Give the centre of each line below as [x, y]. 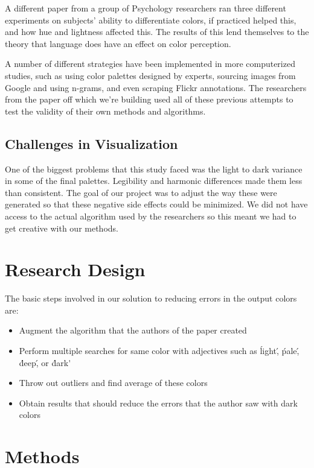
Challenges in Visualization [91, 143]
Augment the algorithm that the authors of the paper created [133, 330]
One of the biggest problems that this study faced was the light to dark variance [154, 169]
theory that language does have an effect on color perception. [118, 43]
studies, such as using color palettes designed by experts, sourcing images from [150, 75]
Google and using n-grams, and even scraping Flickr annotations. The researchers [156, 87]
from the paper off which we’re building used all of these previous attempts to [149, 99]
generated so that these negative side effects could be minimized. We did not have [156, 204]
